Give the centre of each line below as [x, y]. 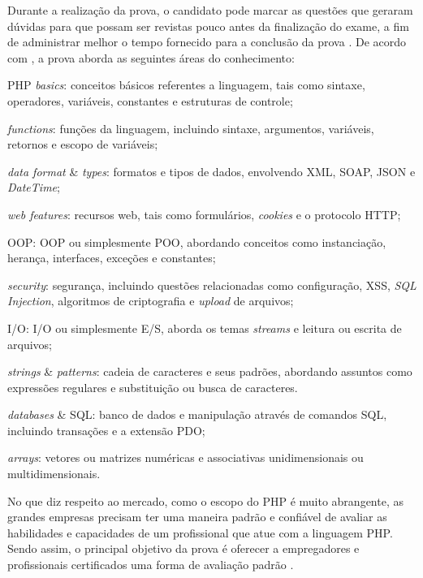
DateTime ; [34, 187]
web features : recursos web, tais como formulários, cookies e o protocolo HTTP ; [204, 214]
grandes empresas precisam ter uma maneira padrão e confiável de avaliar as [197, 517]
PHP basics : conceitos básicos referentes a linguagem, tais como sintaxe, [186, 85]
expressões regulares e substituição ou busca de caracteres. [153, 387]
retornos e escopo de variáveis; [83, 144]
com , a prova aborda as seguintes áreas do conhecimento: [151, 57]
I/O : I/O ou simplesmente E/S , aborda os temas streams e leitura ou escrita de [205, 328]
